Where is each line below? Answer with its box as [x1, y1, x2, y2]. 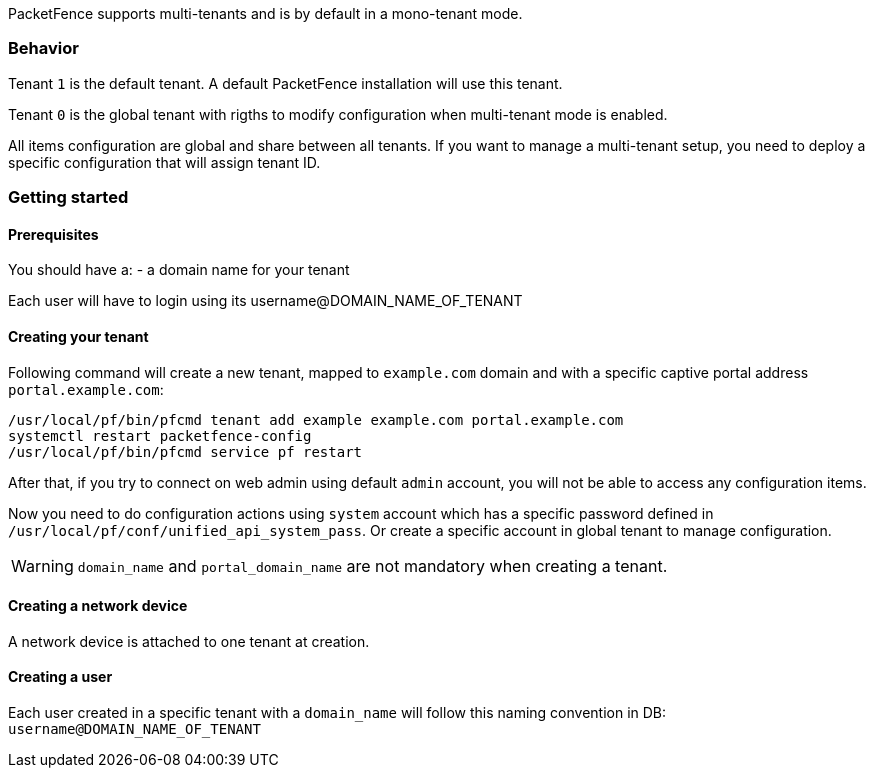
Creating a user [8, 668, 113, 686]
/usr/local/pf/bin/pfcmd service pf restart [8, 443, 363, 460]
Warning [11, 555, 74, 576]
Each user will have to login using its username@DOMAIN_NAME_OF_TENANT [8, 292, 523, 310]
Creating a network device [8, 597, 188, 615]
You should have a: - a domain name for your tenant [8, 261, 350, 279]
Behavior [8, 38, 79, 59]
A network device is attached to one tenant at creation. [8, 632, 370, 650]
